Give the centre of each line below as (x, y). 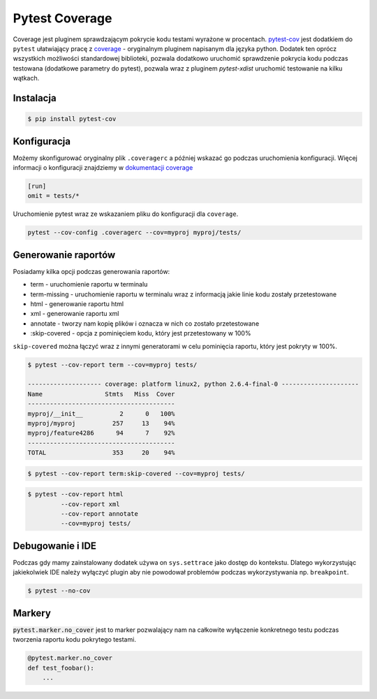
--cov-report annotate (99, 514)
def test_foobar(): (61, 668)
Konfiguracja (42, 141)
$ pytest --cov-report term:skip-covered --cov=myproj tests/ (136, 473)
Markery (32, 613)
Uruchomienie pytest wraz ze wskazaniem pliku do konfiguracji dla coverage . (126, 214)
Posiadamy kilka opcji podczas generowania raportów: (91, 271)
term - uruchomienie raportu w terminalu (89, 284)
